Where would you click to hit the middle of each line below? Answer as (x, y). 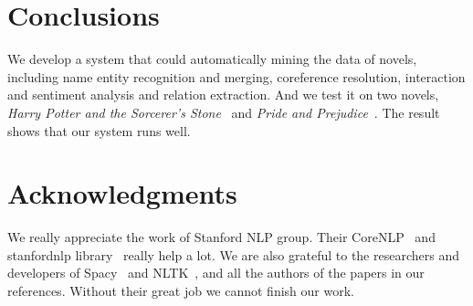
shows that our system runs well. (99, 130)
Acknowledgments (122, 193)
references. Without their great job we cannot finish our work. (181, 290)
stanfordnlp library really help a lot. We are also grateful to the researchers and (233, 254)
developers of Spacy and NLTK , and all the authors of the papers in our (216, 273)
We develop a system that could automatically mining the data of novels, (212, 59)
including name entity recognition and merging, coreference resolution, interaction (236, 76)
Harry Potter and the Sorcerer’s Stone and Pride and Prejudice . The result (224, 112)
